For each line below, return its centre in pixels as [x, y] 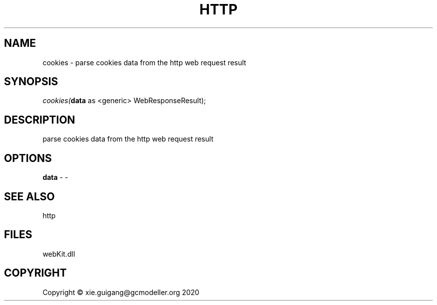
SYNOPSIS [31, 82]
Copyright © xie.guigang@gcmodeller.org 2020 [121, 292]
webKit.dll [59, 254]
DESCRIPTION [40, 120]
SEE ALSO [29, 196]
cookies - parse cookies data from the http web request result [144, 62]
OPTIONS [28, 158]
